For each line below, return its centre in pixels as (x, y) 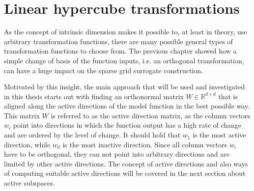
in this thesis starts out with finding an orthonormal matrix (94, 96)
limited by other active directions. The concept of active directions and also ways (126, 163)
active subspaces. (29, 183)
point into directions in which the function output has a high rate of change (127, 125)
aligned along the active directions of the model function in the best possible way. (127, 106)
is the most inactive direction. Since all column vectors (145, 144)
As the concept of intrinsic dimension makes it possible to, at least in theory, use (126, 32)
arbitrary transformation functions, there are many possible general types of (118, 41)
